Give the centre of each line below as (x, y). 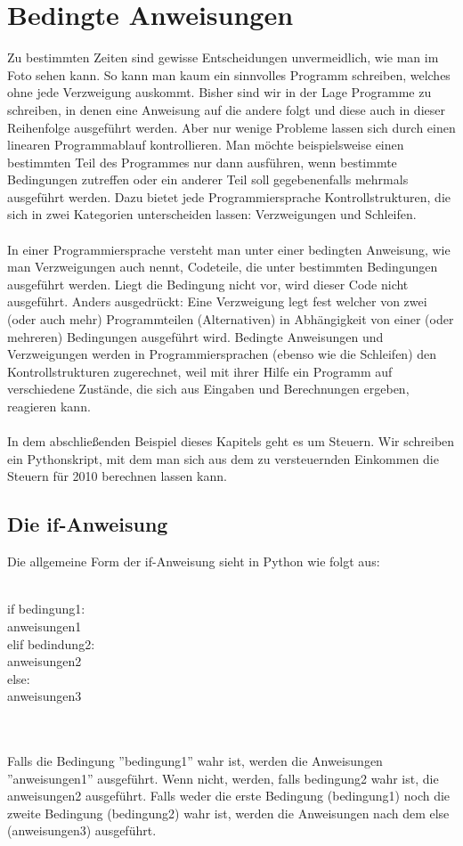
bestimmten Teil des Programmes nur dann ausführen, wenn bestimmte (202, 162)
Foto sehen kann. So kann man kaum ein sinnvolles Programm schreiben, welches (229, 74)
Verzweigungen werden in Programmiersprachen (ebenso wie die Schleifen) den (222, 354)
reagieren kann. (49, 406)
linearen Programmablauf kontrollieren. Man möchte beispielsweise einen (206, 145)
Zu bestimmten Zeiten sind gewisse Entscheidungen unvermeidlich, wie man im (223, 57)
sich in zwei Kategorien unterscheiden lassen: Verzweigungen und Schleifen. (212, 214)
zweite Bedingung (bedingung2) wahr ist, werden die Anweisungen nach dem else (228, 813)
